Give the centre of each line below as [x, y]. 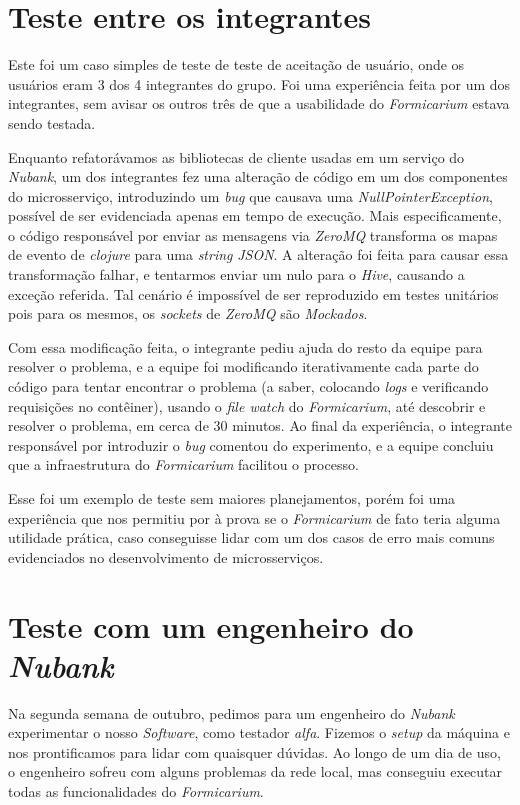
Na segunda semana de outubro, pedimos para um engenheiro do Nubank [231, 712]
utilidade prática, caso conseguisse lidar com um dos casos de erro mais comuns [251, 537]
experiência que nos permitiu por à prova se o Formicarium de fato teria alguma [254, 517]
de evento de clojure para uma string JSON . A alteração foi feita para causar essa [258, 254]
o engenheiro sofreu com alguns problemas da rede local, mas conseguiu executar [255, 771]
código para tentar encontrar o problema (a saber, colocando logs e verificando [248, 386]
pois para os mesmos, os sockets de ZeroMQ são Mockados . [188, 313]
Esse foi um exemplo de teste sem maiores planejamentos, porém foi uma [232, 498]
